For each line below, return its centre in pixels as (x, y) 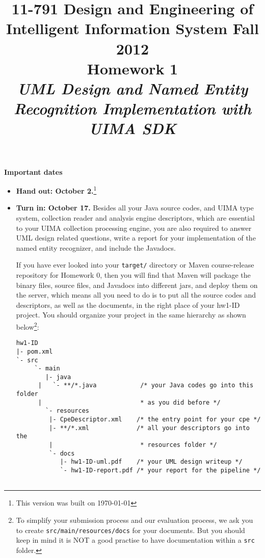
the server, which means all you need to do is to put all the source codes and (136, 295)
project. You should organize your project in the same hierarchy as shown (131, 315)
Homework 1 (132, 68)
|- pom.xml (34, 351)
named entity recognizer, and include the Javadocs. (96, 247)
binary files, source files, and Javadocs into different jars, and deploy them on (137, 285)
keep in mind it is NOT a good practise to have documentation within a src (135, 540)
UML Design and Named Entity (132, 88)
